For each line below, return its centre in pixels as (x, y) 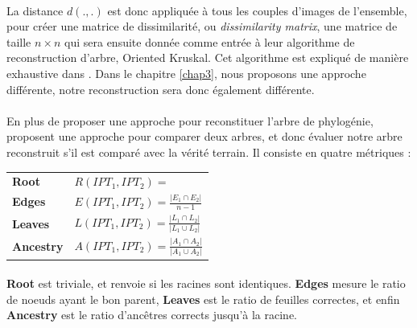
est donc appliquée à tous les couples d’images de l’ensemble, (257, 10)
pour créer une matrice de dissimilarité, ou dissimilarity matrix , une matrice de (202, 26)
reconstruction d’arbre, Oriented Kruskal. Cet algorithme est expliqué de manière (208, 57)
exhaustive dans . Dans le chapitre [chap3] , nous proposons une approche (186, 73)
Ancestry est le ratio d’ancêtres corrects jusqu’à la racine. (152, 315)
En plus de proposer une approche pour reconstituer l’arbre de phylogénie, (190, 120)
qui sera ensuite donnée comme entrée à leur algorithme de (210, 41)
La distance (35, 10)
